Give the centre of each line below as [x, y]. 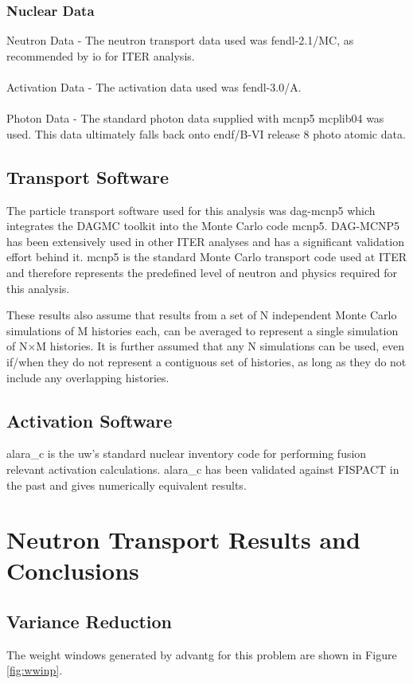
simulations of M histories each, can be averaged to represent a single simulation [203, 330]
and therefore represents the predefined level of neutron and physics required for [202, 272]
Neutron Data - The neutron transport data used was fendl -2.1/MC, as [180, 40]
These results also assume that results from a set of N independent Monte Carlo [202, 315]
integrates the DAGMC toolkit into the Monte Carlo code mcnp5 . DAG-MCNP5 [203, 226]
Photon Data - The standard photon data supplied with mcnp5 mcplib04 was [195, 118]
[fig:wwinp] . [35, 670]
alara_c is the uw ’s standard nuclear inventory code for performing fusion [187, 453]
